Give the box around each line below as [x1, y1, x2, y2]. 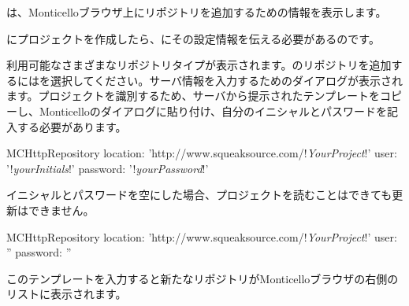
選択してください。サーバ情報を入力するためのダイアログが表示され [50, 72, 403, 88]
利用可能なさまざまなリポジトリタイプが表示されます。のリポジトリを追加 [6, 57, 392, 73]
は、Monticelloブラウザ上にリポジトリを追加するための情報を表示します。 [6, 4, 387, 20]
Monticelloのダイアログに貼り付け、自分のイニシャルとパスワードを [39, 102, 388, 119]
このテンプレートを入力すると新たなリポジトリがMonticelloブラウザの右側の [6, 270, 399, 286]
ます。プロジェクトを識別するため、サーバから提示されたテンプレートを [6, 87, 381, 104]
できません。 [28, 201, 95, 218]
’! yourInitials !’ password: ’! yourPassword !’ [6, 160, 209, 176]
